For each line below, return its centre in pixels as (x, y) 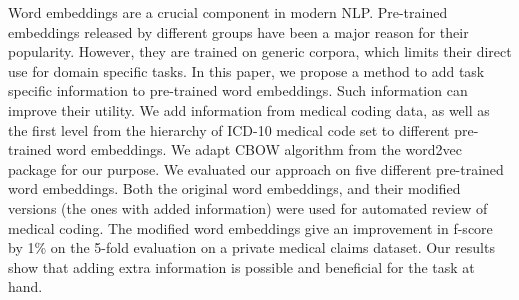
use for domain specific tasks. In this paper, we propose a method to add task (246, 70)
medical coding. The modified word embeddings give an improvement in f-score (250, 227)
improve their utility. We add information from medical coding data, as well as (249, 109)
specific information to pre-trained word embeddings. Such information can (238, 90)
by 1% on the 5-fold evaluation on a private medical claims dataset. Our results (251, 247)
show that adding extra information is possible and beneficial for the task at (241, 266)
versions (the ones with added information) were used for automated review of (248, 207)
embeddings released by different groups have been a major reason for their (238, 31)
